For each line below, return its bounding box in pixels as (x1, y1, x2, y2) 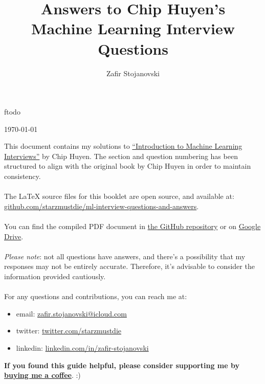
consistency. (4, 171, 41, 182)
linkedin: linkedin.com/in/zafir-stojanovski (16, 342, 149, 353)
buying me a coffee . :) (4, 370, 81, 380)
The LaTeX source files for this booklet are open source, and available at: (4, 191, 234, 201)
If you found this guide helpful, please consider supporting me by (4, 359, 239, 370)
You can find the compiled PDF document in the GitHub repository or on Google (4, 221, 261, 232)
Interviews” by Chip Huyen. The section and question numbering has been (4, 150, 238, 161)
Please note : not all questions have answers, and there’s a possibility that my (4, 251, 246, 261)
